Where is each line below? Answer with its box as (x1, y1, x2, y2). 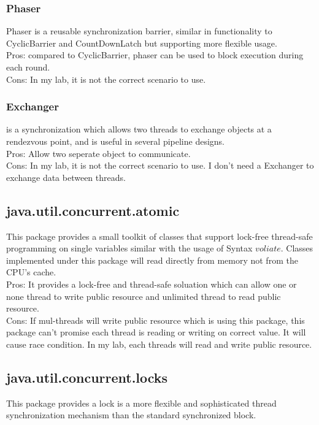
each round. (6, 61, 50, 73)
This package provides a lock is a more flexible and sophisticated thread (6, 396, 277, 409)
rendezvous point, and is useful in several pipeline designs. (6, 135, 225, 147)
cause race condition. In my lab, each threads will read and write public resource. (6, 337, 312, 350)
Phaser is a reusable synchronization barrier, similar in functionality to (6, 25, 272, 37)
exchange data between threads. (6, 170, 126, 183)
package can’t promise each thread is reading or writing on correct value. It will (6, 326, 306, 339)
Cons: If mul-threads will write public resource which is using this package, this (6, 313, 305, 326)
